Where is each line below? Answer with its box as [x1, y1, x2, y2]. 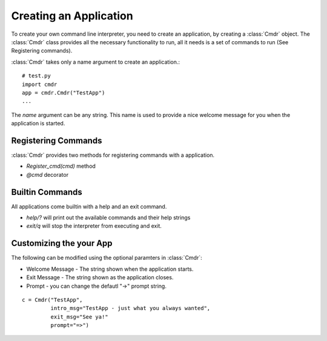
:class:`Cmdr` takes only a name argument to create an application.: [11, 58, 180, 65]
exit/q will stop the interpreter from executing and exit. [26, 222, 162, 230]
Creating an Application [11, 9, 133, 22]
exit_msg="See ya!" [50, 313, 108, 320]
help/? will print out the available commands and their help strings [26, 214, 191, 221]
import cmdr [22, 81, 58, 88]
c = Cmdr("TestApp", [22, 296, 83, 303]
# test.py [22, 73, 51, 79]
